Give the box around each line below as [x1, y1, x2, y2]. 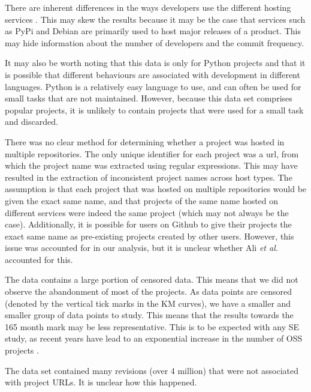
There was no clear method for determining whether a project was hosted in [5, 135, 285, 148]
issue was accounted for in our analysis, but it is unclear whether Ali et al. [5, 241, 279, 254]
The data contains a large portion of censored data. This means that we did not [5, 273, 298, 286]
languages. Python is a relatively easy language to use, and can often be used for [5, 80, 301, 92]
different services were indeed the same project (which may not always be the [5, 206, 289, 219]
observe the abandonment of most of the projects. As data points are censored [5, 285, 292, 298]
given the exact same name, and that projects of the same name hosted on [5, 194, 279, 207]
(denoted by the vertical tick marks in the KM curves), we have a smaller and [5, 297, 291, 309]
